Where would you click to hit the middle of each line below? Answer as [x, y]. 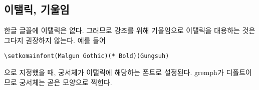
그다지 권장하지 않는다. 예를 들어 [55, 40]
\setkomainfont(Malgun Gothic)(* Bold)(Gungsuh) [87, 56]
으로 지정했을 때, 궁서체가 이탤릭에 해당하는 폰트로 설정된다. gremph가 [114, 72]
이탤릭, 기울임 [37, 9]
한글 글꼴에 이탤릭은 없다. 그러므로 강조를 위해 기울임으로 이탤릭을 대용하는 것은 [130, 30]
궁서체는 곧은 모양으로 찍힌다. [66, 82]
